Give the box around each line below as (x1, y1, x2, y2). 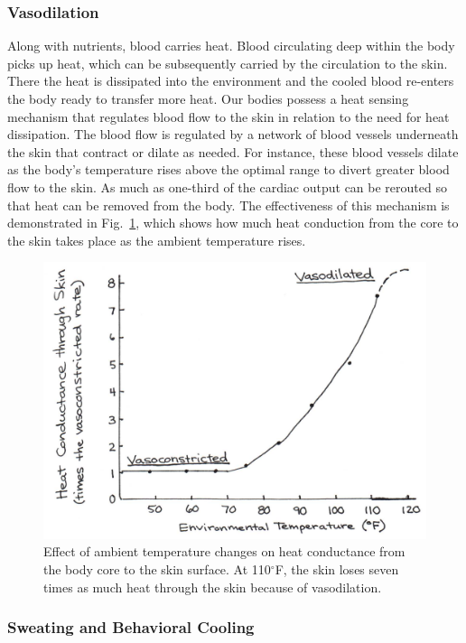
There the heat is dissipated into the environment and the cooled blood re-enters (7, 71, 454, 90)
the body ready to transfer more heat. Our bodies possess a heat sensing (7, 89, 409, 107)
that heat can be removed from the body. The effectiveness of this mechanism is (7, 195, 450, 214)
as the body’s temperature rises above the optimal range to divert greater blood (7, 160, 450, 179)
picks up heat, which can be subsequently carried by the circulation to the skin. (7, 53, 448, 72)
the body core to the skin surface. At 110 (43, 559, 271, 578)
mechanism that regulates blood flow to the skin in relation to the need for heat (7, 107, 450, 126)
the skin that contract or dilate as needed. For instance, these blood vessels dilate (7, 142, 459, 161)
